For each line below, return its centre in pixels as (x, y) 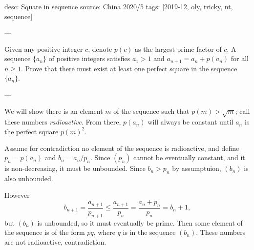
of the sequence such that (151, 111)
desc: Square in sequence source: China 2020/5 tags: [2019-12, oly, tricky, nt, (119, 6)
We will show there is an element (54, 111)
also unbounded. (29, 178)
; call (243, 111)
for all (240, 58)
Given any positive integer (44, 49)
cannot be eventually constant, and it (189, 157)
